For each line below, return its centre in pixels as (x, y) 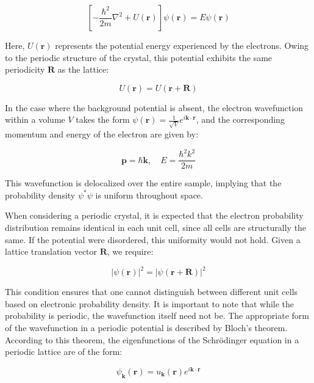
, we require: (130, 251)
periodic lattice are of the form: (64, 352)
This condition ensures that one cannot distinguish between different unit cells (152, 292)
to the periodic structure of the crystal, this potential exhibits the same (139, 57)
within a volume (35, 119)
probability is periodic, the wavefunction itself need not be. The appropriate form (157, 316)
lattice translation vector (51, 251)
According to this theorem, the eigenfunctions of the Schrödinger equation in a (152, 339)
